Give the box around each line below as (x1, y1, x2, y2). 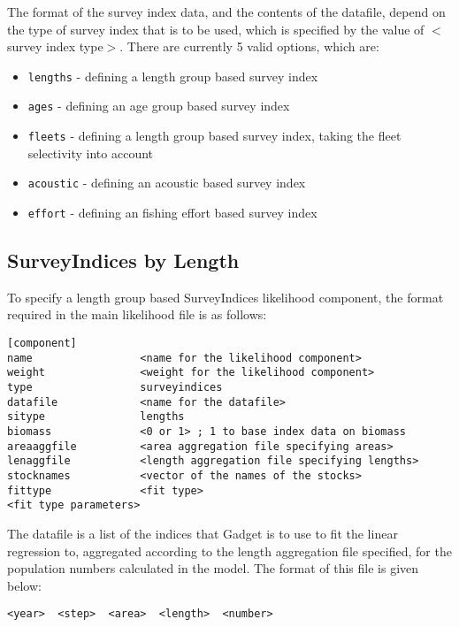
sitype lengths (7, 410, 185, 424)
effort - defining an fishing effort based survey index (27, 203, 317, 221)
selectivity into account (27, 143, 154, 162)
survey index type (7, 37, 103, 56)
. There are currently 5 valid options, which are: (119, 37, 379, 56)
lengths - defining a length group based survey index (27, 66, 318, 85)
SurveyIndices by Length (7, 247, 240, 274)
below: (7, 576, 42, 594)
